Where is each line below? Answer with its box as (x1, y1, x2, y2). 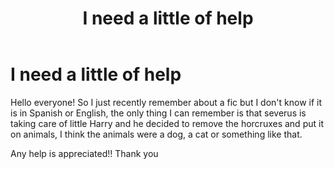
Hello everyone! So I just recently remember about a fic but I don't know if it (10, 96, 323, 108)
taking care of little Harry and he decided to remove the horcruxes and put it (10, 117, 324, 129)
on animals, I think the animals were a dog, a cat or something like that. (10, 128, 303, 140)
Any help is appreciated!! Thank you (10, 147, 159, 159)
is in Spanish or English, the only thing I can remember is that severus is (10, 107, 307, 119)
